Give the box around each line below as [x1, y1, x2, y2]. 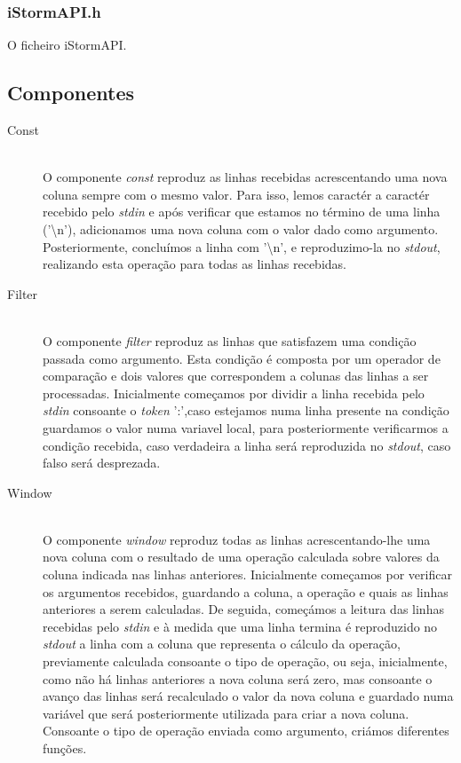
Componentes [7, 79, 135, 106]
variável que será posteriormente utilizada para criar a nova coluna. [43, 704, 409, 722]
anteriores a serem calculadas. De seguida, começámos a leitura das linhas [43, 600, 444, 618]
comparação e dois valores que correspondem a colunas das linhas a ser [43, 366, 429, 385]
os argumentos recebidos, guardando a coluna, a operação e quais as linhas [43, 582, 449, 601]
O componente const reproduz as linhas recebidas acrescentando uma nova [43, 168, 448, 186]
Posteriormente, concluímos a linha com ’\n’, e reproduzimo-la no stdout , [43, 237, 441, 256]
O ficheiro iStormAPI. [7, 35, 127, 54]
